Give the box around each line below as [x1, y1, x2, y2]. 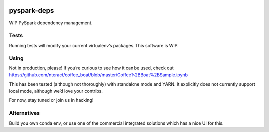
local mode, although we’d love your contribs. [9, 88, 103, 94]
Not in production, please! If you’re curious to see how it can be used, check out [9, 65, 174, 71]
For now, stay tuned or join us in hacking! [9, 97, 94, 103]
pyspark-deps [9, 6, 54, 15]
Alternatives [9, 110, 40, 117]
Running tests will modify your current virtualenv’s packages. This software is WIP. [9, 42, 179, 48]
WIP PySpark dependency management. [9, 20, 93, 26]
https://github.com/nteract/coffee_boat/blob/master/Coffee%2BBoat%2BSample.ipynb [9, 72, 188, 78]
